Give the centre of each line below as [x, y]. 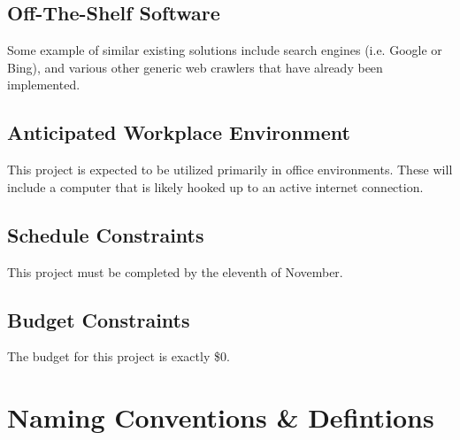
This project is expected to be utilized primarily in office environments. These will [230, 170]
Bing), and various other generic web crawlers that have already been [195, 67]
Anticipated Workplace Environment [179, 132]
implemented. [44, 85]
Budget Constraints [99, 319]
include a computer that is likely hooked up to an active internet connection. [215, 186]
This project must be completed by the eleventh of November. [175, 271]
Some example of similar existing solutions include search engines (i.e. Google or [225, 50]
